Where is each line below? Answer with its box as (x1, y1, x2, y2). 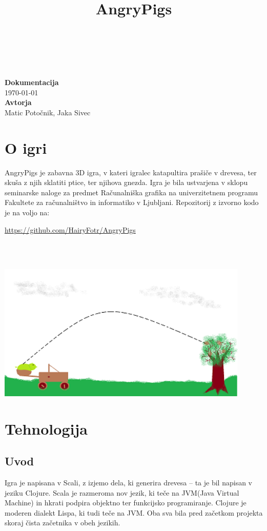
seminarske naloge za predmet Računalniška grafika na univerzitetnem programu (5, 187, 258, 197)
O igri (5, 137, 47, 158)
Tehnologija (5, 418, 88, 439)
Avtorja (5, 97, 32, 108)
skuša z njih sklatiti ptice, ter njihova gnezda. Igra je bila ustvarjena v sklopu (5, 177, 248, 188)
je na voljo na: (5, 207, 50, 218)
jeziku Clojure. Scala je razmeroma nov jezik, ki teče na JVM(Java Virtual (5, 487, 239, 498)
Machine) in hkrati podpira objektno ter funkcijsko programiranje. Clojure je (5, 497, 247, 508)
